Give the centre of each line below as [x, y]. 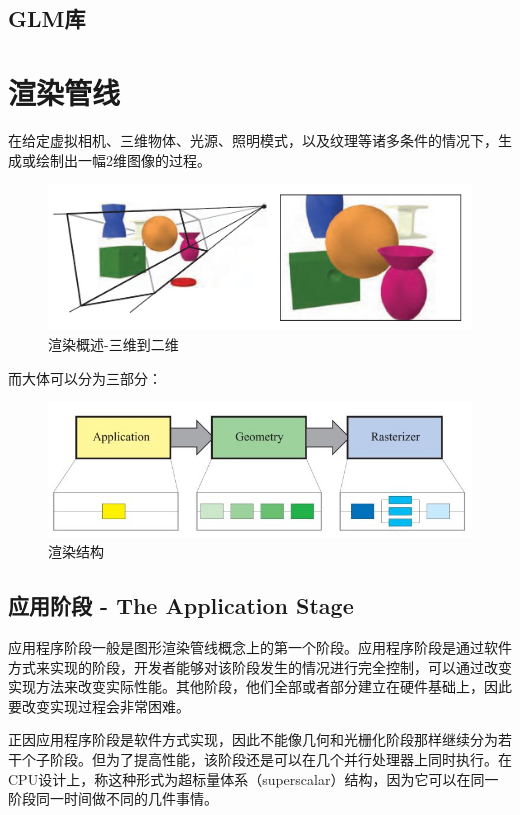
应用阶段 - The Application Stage [181, 605]
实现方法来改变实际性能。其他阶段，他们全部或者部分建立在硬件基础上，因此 [260, 686]
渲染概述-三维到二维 [113, 343]
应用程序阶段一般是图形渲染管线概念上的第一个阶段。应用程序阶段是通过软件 [260, 647]
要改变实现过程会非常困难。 [99, 705]
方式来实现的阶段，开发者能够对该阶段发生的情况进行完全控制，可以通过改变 [260, 666]
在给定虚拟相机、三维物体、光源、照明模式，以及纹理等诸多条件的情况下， [253, 139]
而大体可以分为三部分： [85, 377]
